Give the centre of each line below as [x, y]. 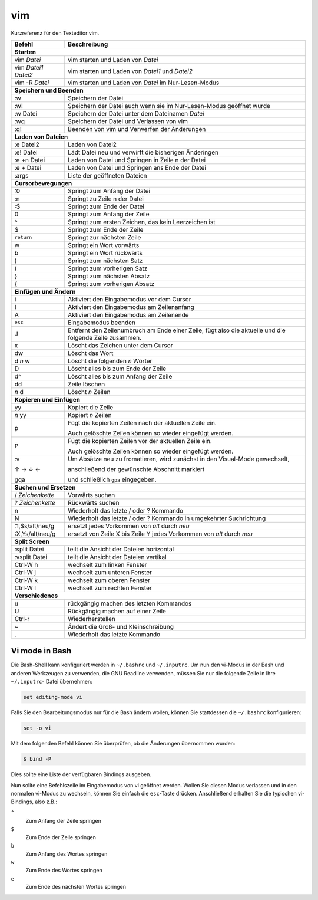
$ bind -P [37, 759]
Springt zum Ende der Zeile [106, 229]
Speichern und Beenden [49, 90]
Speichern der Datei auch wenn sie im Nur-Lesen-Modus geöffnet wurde [169, 106]
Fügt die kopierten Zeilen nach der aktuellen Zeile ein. [143, 423]
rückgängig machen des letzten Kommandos [130, 603]
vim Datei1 [29, 67]
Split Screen [32, 541]
